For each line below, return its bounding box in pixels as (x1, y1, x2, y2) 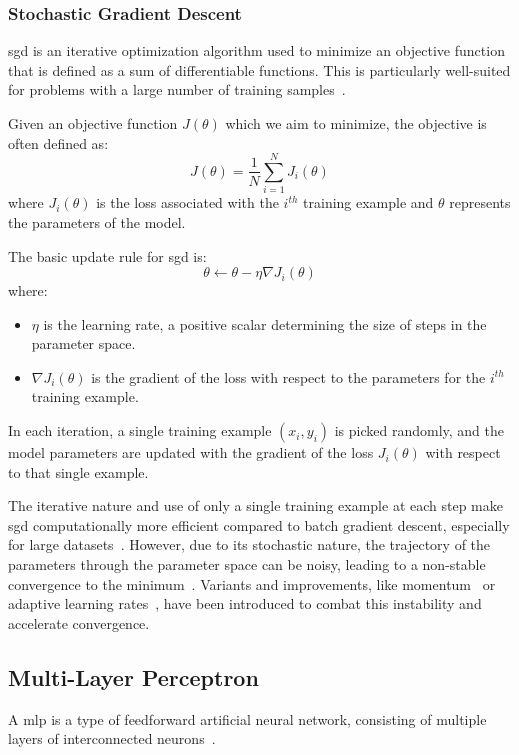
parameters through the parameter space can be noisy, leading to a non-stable (8, 554, 486, 575)
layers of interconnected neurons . (8, 728, 216, 749)
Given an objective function (8, 113, 178, 133)
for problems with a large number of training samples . (8, 79, 346, 100)
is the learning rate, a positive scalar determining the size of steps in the (43, 313, 487, 334)
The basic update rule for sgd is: (8, 245, 207, 266)
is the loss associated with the (96, 192, 279, 213)
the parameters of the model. (8, 211, 186, 232)
